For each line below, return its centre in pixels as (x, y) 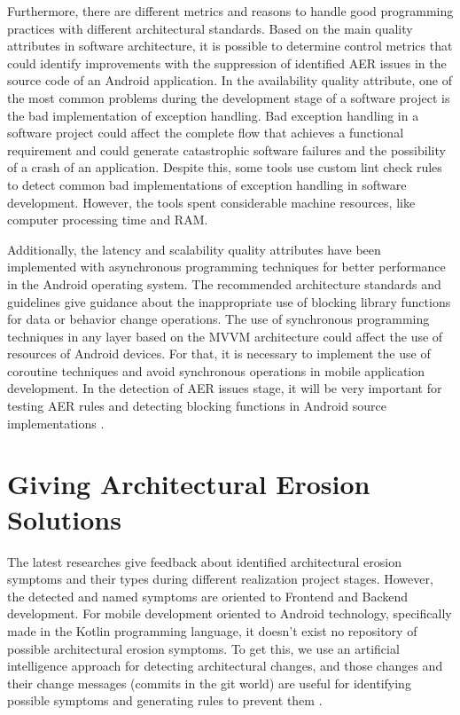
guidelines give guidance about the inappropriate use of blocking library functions (229, 301)
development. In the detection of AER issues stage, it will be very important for (225, 388)
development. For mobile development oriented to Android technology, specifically (230, 613)
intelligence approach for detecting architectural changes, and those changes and (225, 666)
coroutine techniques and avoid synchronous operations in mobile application (216, 370)
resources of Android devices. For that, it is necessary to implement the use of (219, 354)
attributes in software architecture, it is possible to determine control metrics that (230, 46)
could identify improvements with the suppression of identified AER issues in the (227, 63)
